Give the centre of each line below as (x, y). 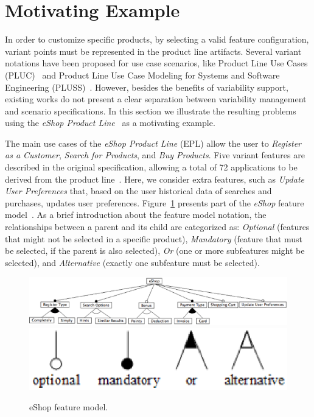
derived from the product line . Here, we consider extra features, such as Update (155, 179)
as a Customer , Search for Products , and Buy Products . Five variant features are (155, 155)
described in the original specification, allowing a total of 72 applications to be (151, 167)
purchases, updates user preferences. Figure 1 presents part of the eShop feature (155, 202)
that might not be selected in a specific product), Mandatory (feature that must (154, 238)
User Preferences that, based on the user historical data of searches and (138, 191)
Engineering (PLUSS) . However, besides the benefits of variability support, (147, 87)
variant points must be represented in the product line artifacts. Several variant (153, 51)
